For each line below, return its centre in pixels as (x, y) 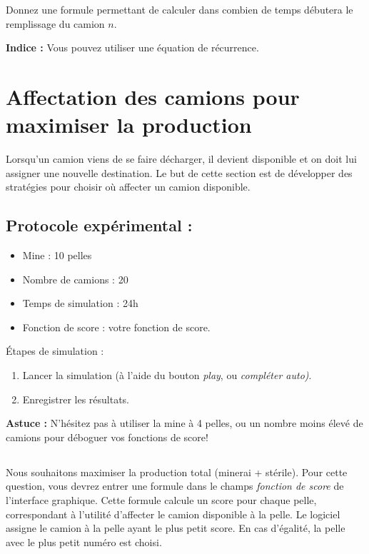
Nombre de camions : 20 (75, 279)
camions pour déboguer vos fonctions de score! (107, 437)
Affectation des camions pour (153, 96)
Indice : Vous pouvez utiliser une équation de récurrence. (132, 47)
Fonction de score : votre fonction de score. (116, 327)
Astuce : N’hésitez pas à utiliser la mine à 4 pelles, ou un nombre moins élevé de (184, 423)
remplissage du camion (55, 23)
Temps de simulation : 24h (80, 303)
